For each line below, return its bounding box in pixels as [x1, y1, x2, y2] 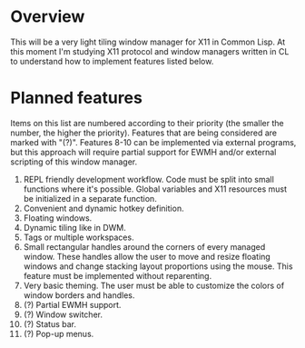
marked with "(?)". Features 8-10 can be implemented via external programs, [10, 136, 297, 147]
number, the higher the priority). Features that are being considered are [10, 127, 278, 138]
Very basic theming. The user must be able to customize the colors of [23, 280, 285, 291]
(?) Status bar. [23, 318, 76, 329]
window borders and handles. [23, 289, 135, 301]
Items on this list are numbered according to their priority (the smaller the [10, 117, 284, 128]
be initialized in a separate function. [23, 193, 157, 204]
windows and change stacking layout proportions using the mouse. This [23, 261, 293, 272]
